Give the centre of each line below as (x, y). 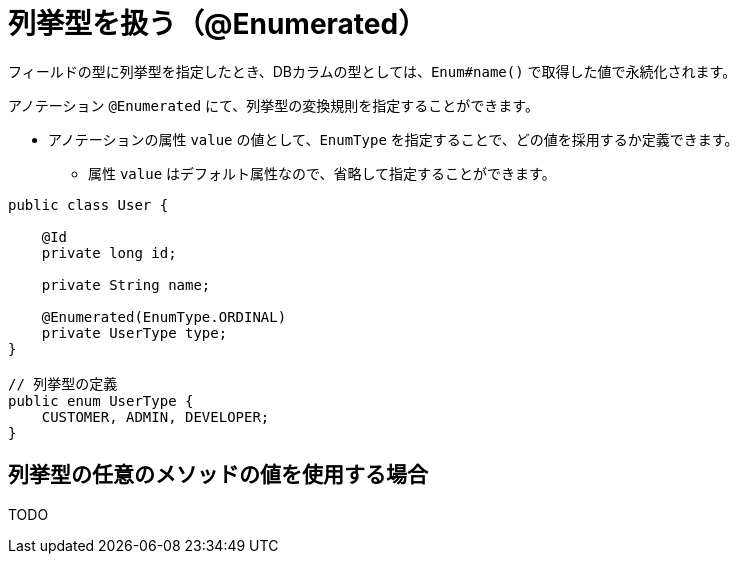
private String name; (126, 284)
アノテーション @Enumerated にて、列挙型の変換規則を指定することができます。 (273, 105)
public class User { (88, 204)
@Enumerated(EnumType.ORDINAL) (164, 316)
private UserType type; (134, 332)
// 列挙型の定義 (63, 383)
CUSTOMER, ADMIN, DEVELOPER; (155, 416)
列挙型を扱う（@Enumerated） (217, 24)
